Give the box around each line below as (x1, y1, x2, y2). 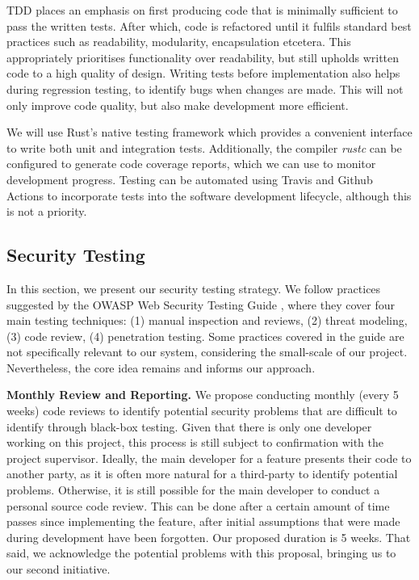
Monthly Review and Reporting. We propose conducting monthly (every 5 (6, 386, 399, 403)
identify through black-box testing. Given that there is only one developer (6, 418, 372, 435)
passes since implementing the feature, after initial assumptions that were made (6, 513, 400, 530)
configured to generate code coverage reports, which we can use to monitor (6, 155, 376, 172)
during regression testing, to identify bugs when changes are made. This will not (6, 80, 404, 97)
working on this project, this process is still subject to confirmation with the (6, 434, 383, 451)
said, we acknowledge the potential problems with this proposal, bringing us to (6, 544, 396, 561)
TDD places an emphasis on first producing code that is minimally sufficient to (6, 2, 398, 18)
